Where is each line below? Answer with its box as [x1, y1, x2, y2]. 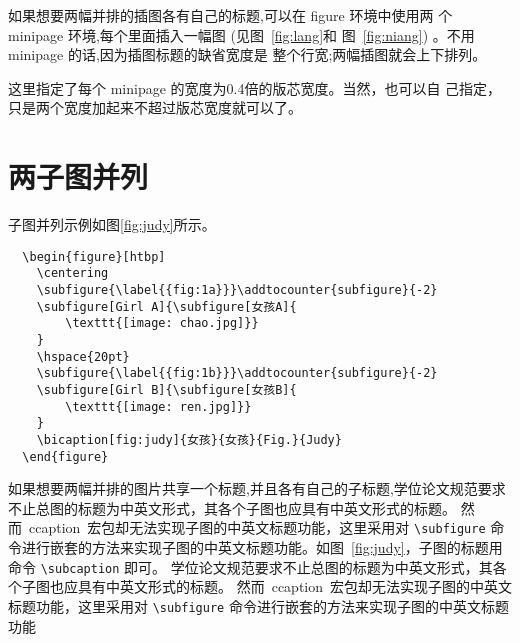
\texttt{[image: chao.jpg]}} [65, 316, 259, 331]
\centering [36, 266, 109, 281]
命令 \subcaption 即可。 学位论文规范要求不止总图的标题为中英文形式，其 [8, 556, 493, 577]
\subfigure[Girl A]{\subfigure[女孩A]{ [36, 299, 297, 314]
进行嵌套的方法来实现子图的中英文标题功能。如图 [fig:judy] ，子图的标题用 [21, 537, 503, 558]
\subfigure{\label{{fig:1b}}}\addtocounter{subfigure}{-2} [36, 366, 438, 381]
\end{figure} [22, 449, 109, 464]
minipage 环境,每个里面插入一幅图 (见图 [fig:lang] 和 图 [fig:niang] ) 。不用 [8, 24, 475, 45]
